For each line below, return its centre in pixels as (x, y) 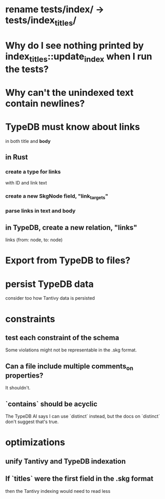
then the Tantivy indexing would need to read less (58, 491)
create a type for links (33, 172)
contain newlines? (45, 103)
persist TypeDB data (49, 284)
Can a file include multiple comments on (69, 367)
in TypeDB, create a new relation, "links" (71, 227)
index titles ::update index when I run (79, 57)
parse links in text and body (40, 211)
